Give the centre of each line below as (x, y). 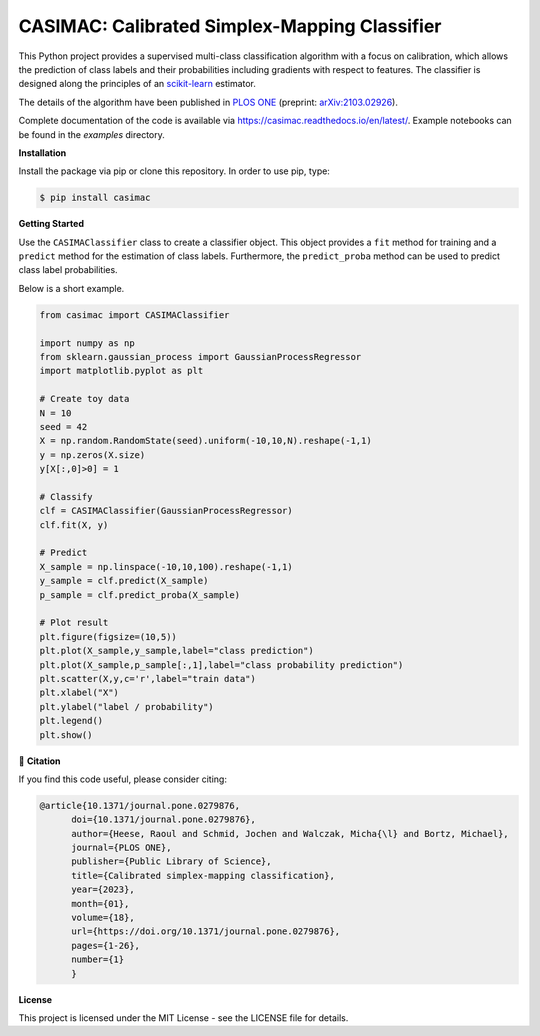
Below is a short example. (71, 288)
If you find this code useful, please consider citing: (122, 779)
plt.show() (66, 734)
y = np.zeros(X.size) (92, 454)
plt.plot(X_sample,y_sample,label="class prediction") (176, 651)
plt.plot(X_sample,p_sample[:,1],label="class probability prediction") (221, 664)
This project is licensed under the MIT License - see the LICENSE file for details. (183, 1017)
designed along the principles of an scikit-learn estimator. (137, 84)
